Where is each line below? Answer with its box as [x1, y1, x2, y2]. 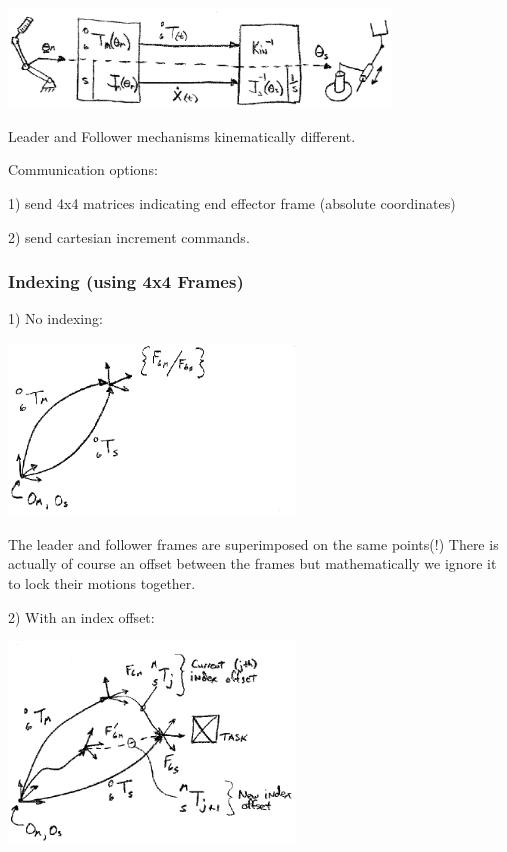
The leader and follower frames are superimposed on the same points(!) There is [8, 533, 499, 554]
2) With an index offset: [8, 606, 155, 627]
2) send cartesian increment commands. [8, 226, 250, 247]
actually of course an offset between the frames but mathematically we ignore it [8, 553, 497, 574]
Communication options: [8, 159, 158, 180]
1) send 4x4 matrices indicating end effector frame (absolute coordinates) [8, 192, 456, 213]
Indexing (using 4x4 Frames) [8, 269, 244, 294]
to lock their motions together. [8, 573, 196, 594]
